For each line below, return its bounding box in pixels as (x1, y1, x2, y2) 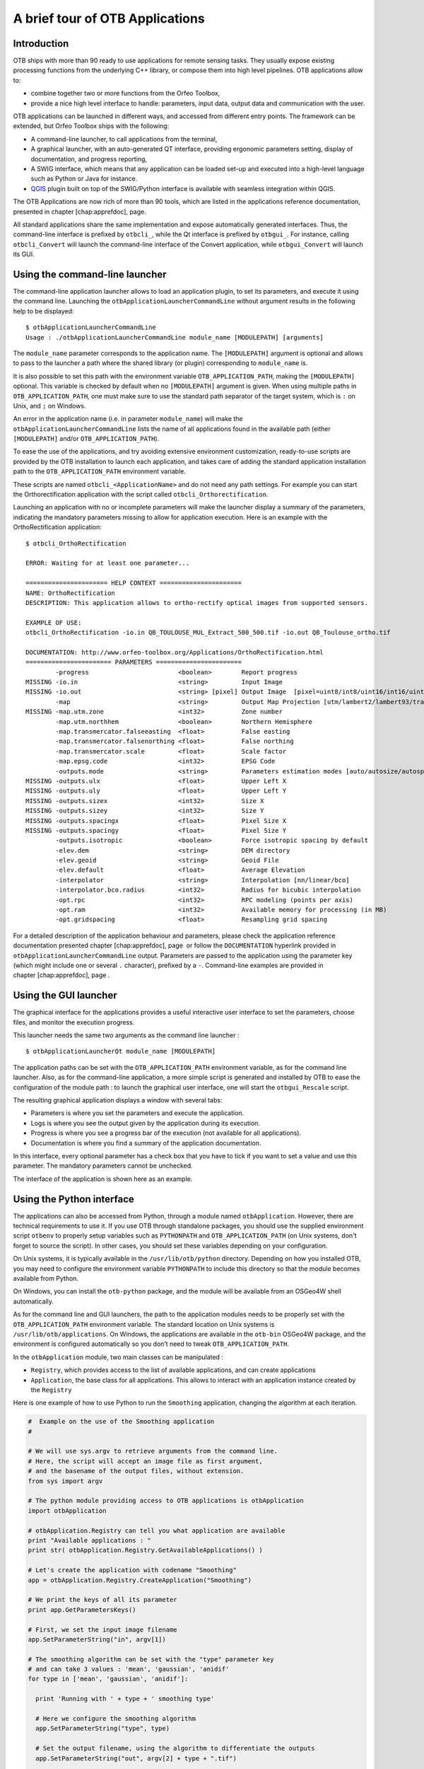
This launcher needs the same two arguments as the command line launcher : (13, 1031, 240, 1039)
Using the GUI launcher (13, 989, 117, 1001)
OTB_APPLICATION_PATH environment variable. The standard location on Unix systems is (13, 1320, 275, 1328)
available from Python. (13, 1274, 79, 1283)
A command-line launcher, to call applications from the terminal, (30, 134, 218, 143)
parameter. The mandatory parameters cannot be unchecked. (13, 1161, 194, 1170)
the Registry (30, 1385, 72, 1394)
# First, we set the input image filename (28, 1625, 177, 1634)
